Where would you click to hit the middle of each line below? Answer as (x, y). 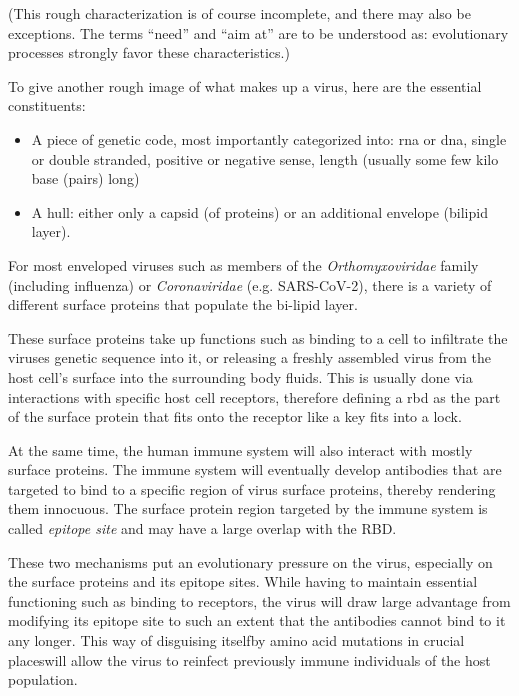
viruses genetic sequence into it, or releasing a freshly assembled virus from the (250, 357)
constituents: (47, 105)
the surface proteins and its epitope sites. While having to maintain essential (243, 581)
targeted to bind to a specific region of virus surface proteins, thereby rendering (252, 488)
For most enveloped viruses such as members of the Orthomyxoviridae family (243, 264)
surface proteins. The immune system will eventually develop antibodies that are (255, 469)
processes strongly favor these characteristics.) (149, 52)
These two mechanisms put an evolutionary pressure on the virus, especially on (250, 561)
